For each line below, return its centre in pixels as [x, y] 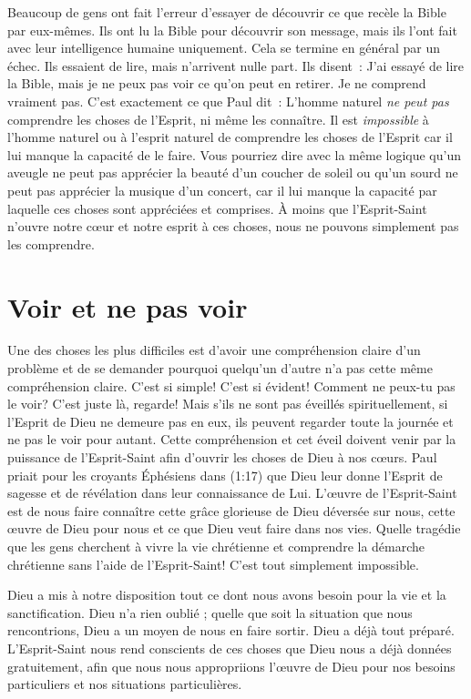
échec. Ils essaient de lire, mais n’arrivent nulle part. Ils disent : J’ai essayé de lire [236, 65]
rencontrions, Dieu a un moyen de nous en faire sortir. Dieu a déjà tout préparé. [231, 630]
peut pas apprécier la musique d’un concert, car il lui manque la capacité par [222, 190]
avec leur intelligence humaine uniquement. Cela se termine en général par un [224, 48]
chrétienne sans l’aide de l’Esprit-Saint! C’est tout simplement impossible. [213, 564]
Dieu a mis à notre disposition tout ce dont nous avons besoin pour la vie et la [227, 595]
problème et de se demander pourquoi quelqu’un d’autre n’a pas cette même [220, 368]
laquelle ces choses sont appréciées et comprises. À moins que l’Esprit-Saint [217, 208]
